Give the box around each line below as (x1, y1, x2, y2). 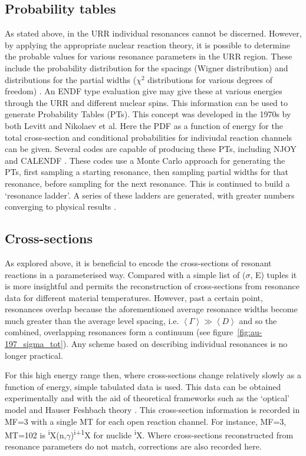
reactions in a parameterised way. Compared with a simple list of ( (5, 268, 246, 280)
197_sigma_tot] (5, 338, 63, 350)
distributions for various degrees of (147, 73, 273, 85)
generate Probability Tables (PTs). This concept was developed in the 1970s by (5, 108, 291, 120)
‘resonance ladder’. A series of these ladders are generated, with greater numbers (5, 189, 295, 201)
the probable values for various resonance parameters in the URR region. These (5, 50, 292, 62)
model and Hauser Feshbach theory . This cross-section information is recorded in (5, 404, 300, 416)
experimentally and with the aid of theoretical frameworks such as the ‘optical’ (5, 392, 289, 404)
